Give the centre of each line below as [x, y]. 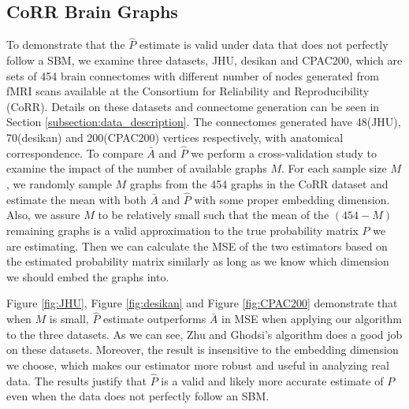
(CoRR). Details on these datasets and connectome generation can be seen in [193, 106]
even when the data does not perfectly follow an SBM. [138, 396]
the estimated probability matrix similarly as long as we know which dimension [198, 261]
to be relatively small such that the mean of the [214, 215]
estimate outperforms [155, 319]
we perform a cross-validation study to [284, 152]
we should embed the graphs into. [88, 276]
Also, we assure [43, 215]
